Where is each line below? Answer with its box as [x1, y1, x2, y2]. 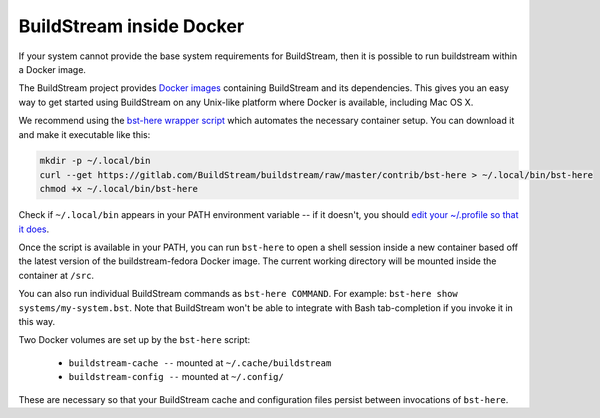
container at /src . [18, 269, 95, 281]
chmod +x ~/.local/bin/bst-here [39, 183, 199, 195]
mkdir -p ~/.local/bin [39, 155, 151, 167]
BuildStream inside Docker [18, 15, 245, 37]
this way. [18, 315, 55, 327]
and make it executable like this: [18, 128, 151, 140]
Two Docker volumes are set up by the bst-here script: [18, 334, 251, 346]
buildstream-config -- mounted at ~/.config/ [68, 371, 284, 383]
